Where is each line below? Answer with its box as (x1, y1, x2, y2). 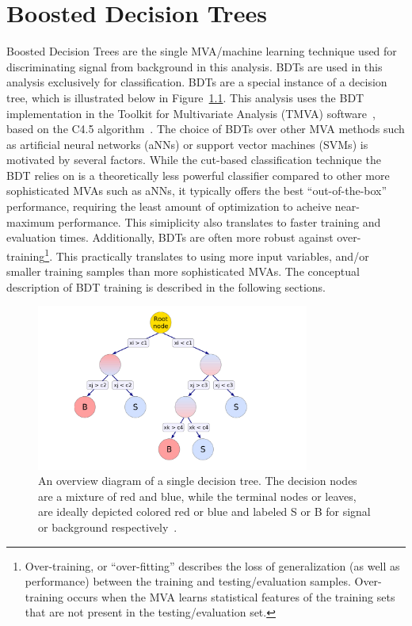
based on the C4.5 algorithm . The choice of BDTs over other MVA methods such (6, 120, 405, 137)
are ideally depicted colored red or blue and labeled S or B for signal (38, 503, 371, 520)
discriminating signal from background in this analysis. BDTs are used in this (6, 58, 383, 74)
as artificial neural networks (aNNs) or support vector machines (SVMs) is (6, 136, 368, 152)
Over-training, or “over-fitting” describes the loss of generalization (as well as (25, 557, 400, 574)
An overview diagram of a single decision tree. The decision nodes (38, 472, 357, 489)
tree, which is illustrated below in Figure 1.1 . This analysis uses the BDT (6, 89, 364, 105)
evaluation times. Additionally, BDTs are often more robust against (6, 229, 334, 246)
